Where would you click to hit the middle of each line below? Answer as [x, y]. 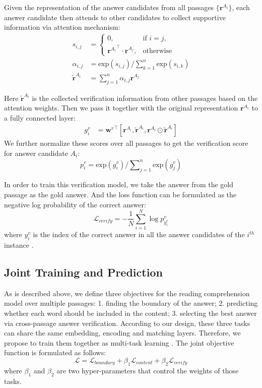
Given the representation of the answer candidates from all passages [109, 7]
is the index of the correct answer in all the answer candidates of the [139, 234]
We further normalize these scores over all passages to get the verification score [126, 143]
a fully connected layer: [40, 117]
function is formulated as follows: [55, 352]
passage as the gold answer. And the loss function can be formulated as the [120, 194]
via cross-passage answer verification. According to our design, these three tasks [127, 323]
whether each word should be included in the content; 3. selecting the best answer [130, 313]
